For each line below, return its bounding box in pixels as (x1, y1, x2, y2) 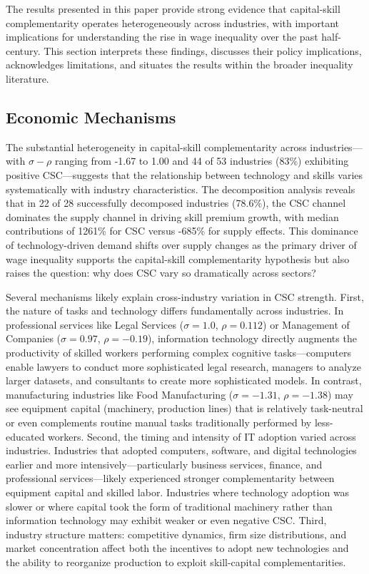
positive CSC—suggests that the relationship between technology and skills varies (6, 167, 363, 182)
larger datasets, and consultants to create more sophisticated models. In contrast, (6, 373, 362, 388)
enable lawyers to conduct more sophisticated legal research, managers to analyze (6, 359, 361, 374)
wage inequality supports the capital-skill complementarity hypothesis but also (6, 251, 350, 266)
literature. (6, 71, 49, 86)
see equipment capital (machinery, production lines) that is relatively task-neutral (6, 401, 363, 416)
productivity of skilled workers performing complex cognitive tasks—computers (6, 345, 352, 360)
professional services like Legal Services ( (6, 317, 184, 332)
